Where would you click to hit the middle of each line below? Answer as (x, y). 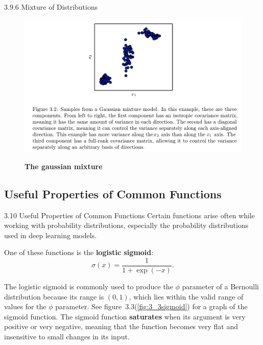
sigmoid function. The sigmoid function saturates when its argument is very (125, 316)
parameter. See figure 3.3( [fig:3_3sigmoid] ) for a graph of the (151, 306)
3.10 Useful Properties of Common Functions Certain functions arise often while (129, 215)
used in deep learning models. (51, 235)
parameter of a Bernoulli (220, 286)
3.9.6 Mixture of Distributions (51, 7)
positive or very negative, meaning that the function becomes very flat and (121, 326)
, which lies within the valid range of (186, 296)
